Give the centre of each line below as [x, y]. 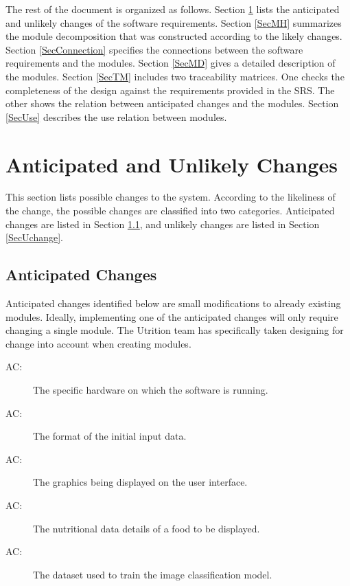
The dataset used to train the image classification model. [153, 574]
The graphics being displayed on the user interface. [140, 482]
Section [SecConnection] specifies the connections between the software [154, 49]
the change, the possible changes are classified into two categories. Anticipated [170, 211]
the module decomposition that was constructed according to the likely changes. [174, 36]
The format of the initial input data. [110, 436]
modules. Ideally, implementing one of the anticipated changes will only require [172, 316]
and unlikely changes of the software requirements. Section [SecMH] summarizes [174, 22]
